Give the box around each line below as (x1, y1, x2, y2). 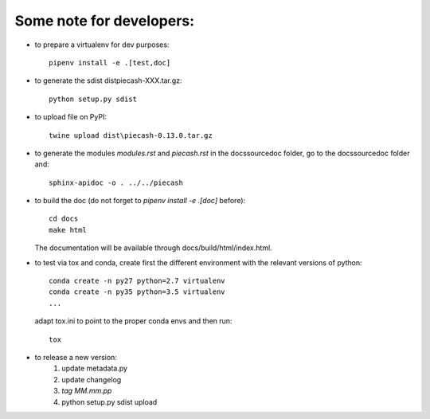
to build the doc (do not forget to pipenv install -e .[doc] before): (34, 196, 246, 206)
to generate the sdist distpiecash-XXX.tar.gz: (34, 76, 182, 85)
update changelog (61, 374, 122, 384)
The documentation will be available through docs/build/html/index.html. (34, 243, 272, 253)
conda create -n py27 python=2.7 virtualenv (49, 276, 226, 286)
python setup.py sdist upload (61, 397, 158, 406)
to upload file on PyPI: (34, 112, 107, 122)
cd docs (49, 214, 79, 223)
